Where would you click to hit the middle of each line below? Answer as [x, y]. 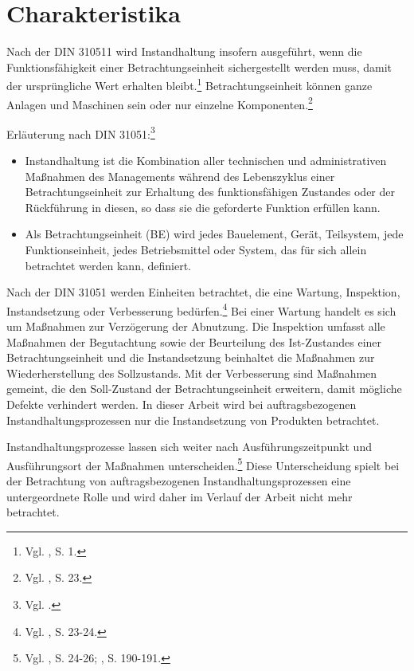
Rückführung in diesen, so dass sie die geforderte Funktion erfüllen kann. [203, 207]
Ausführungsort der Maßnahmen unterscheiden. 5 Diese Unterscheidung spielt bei [203, 464]
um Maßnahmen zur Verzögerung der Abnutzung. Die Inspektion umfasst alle [196, 326]
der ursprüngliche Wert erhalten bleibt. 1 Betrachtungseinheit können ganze [189, 84]
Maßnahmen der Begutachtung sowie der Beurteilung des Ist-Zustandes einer [194, 341]
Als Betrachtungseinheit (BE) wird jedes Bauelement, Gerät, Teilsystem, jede [214, 234]
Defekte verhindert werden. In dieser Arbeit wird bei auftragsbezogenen [182, 404]
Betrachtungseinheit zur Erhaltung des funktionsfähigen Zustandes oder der [210, 192]
